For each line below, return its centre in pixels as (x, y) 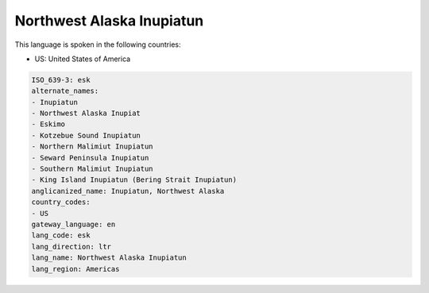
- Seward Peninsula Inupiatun (90, 158)
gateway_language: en (73, 224)
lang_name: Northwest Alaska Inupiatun (109, 258)
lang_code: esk (61, 235)
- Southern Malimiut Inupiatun (93, 169)
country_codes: (61, 202)
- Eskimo (48, 124)
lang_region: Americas (75, 269)
